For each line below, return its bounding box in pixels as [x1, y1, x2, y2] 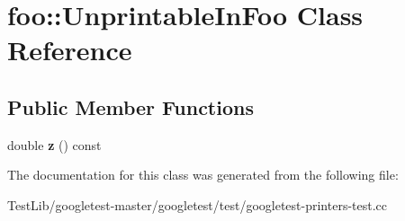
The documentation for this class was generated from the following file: [7, 165, 399, 184]
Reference [7, 31, 132, 68]
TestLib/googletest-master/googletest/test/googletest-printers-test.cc [7, 195, 388, 214]
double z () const [7, 135, 102, 154]
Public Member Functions [7, 93, 254, 120]
